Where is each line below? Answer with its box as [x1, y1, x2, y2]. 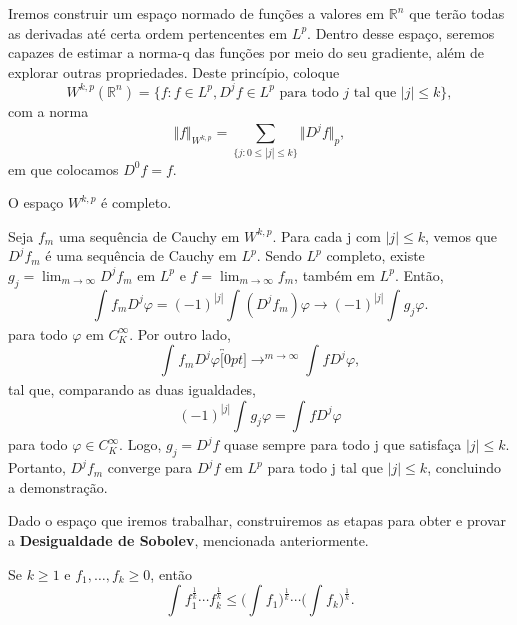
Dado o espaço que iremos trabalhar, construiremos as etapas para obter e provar [8, 510, 506, 531]
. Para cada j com [272, 225, 381, 246]
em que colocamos [8, 158, 119, 179]
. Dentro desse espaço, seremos [307, 22, 495, 43]
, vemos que [424, 225, 497, 246]
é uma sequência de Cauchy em [45, 245, 237, 266]
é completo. [101, 192, 172, 213]
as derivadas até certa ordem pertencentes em [8, 22, 288, 43]
